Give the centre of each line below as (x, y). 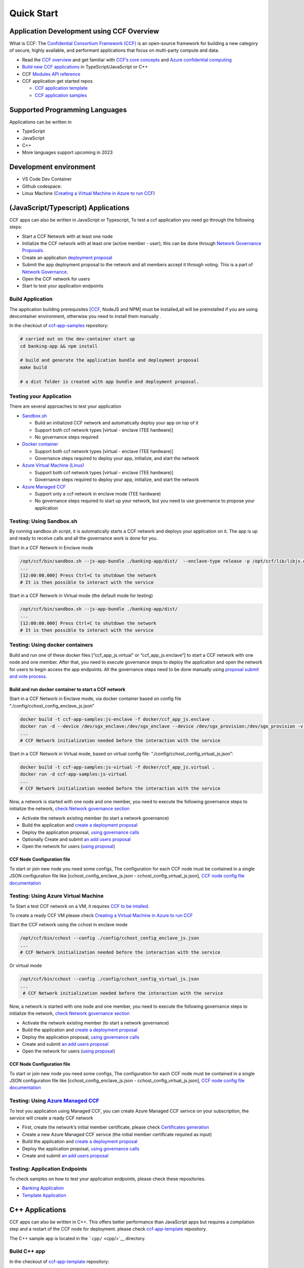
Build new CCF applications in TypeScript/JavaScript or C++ (85, 67)
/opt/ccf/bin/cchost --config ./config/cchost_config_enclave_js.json (110, 938)
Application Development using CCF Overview (84, 31)
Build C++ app (27, 1251)
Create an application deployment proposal (67, 257)
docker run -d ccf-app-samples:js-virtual (73, 774)
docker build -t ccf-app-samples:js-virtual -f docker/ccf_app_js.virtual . (118, 767)
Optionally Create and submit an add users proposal (77, 839)
